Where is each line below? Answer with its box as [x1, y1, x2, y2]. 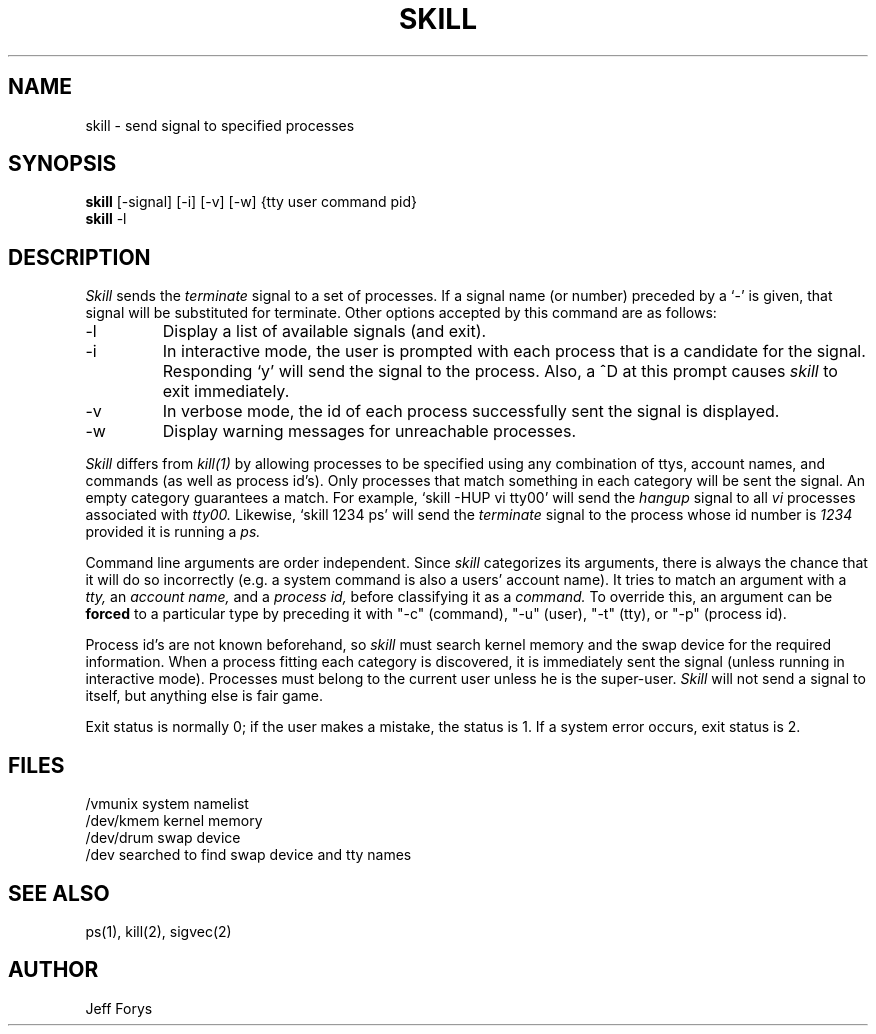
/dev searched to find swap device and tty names [85, 846, 412, 864]
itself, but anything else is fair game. [85, 687, 324, 705]
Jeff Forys [85, 999, 153, 1017]
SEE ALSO [8, 880, 110, 906]
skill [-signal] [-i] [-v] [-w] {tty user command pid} [85, 193, 417, 211]
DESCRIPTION [8, 244, 151, 270]
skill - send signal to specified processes [85, 116, 355, 134]
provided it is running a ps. [85, 523, 261, 541]
